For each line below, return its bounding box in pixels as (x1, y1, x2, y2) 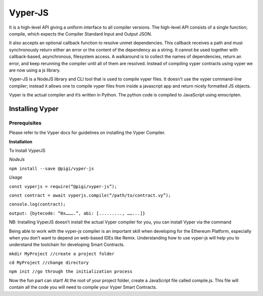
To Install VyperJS (9, 148, 46, 153)
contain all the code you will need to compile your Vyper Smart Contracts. (9, 284, 157, 290)
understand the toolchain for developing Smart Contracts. (9, 241, 125, 248)
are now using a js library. (9, 67, 61, 73)
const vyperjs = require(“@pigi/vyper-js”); (9, 184, 117, 189)
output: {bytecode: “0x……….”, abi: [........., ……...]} (9, 210, 146, 216)
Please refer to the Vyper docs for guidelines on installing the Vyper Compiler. (9, 129, 166, 136)
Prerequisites (9, 119, 41, 126)
